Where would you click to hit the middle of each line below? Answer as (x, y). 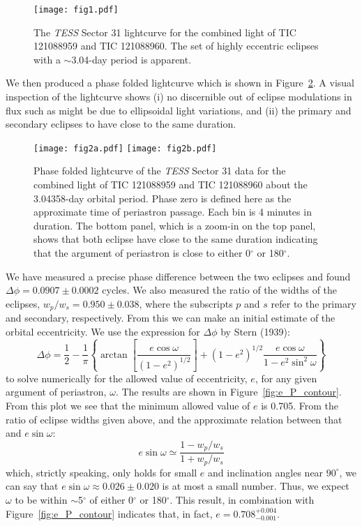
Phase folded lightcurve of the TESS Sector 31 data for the (160, 171)
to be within (41, 499)
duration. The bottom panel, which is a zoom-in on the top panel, (175, 225)
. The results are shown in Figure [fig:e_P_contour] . (228, 392)
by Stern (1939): (255, 331)
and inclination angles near (266, 472)
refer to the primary (314, 303)
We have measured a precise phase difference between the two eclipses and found (178, 276)
